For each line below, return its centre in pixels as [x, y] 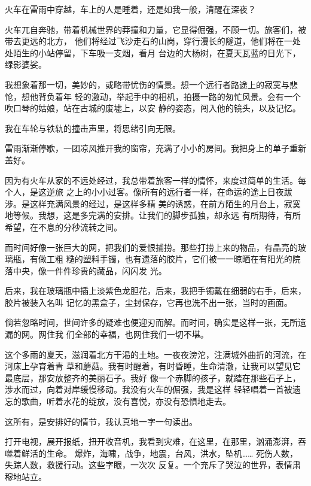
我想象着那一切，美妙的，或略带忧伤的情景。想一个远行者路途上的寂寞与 [147, 84]
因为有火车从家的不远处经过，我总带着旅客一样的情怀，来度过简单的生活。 [151, 180]
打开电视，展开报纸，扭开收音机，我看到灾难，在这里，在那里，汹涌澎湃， [151, 441]
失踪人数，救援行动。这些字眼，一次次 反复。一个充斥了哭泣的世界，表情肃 [153, 465]
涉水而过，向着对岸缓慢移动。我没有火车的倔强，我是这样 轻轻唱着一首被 [149, 389]
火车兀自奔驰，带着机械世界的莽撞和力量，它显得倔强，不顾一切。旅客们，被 [155, 29]
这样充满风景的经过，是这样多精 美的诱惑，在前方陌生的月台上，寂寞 [165, 203]
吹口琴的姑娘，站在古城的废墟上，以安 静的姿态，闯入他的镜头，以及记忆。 [153, 108]
